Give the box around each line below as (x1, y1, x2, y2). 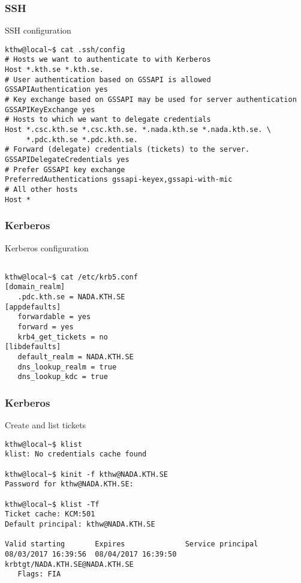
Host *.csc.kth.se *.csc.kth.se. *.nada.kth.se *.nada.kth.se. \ (5, 125, 271, 134)
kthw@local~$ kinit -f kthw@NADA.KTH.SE (5, 470, 168, 479)
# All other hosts (5, 185, 78, 194)
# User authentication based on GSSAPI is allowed (5, 75, 211, 84)
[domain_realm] (5, 283, 65, 291)
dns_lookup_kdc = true (17, 372, 108, 381)
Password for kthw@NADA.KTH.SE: (5, 480, 134, 489)
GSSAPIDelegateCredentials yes (5, 155, 130, 164)
